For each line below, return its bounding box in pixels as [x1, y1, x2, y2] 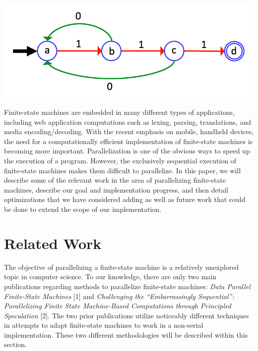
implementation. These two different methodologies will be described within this [4, 329, 248, 340]
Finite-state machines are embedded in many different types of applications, [4, 107, 235, 117]
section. [4, 339, 27, 350]
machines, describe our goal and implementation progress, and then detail [4, 184, 228, 195]
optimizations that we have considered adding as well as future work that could [4, 194, 246, 204]
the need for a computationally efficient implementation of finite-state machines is [4, 136, 253, 146]
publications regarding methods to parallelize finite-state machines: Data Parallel [4, 281, 251, 291]
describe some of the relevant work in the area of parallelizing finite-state [4, 175, 226, 185]
